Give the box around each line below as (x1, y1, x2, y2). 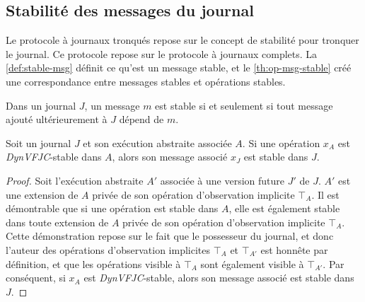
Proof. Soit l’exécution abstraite (6, 173, 144, 187)
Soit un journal (6, 135, 71, 150)
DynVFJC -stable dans (6, 149, 102, 164)
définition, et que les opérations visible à (6, 256, 181, 271)
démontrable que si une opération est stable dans (6, 201, 219, 216)
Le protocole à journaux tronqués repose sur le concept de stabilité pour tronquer (6, 33, 359, 47)
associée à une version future (160, 173, 285, 187)
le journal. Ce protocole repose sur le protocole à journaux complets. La (6, 46, 318, 61)
